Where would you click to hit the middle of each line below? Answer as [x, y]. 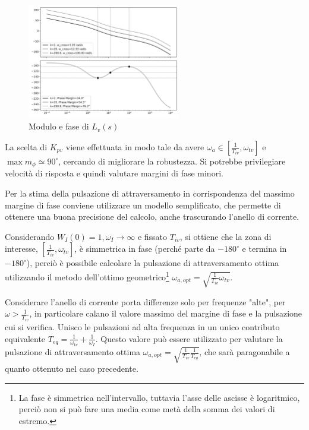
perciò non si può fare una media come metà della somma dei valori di [147, 409]
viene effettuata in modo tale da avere [135, 146]
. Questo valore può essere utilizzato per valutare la [189, 338]
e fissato [152, 236]
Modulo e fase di [59, 126]
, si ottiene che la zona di [226, 236]
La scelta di [26, 146]
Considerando [30, 236]
